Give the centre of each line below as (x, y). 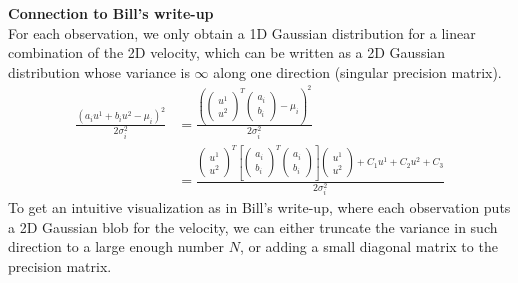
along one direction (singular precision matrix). (357, 71)
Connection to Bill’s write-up (111, 13)
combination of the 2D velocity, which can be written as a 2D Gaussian (227, 52)
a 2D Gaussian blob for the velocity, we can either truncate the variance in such (253, 226)
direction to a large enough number (116, 246)
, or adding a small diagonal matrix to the (368, 246)
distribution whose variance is (99, 71)
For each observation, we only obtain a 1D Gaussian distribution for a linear (242, 32)
